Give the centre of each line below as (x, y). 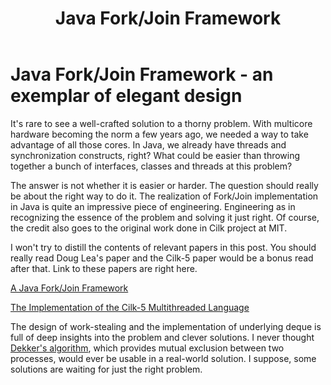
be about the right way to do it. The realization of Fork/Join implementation (164, 196)
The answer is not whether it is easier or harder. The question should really (164, 185)
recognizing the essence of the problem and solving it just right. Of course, (165, 217)
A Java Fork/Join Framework (69, 288)
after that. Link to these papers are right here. (104, 268)
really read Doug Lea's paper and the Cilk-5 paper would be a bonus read (162, 258)
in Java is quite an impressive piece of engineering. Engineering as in (153, 206)
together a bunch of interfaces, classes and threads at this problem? (151, 166)
